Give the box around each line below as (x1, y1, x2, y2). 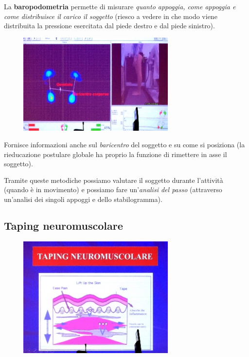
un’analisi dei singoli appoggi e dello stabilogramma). (4, 194, 162, 204)
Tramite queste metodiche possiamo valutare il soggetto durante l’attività (4, 175, 223, 185)
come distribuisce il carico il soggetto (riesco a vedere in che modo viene (4, 11, 217, 21)
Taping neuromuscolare (4, 218, 123, 233)
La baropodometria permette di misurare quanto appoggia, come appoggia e (4, 1, 236, 11)
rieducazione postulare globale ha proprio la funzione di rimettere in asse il (4, 149, 227, 159)
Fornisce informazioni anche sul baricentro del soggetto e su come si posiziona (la (4, 139, 245, 149)
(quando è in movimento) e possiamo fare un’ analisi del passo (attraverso (4, 184, 222, 195)
